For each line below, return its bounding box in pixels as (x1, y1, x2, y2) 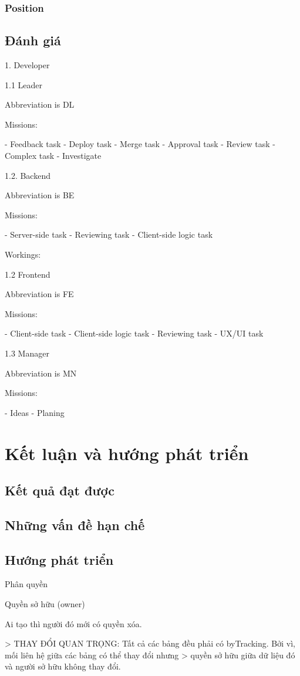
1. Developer (5, 59, 50, 71)
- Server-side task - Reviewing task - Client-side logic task (5, 228, 213, 241)
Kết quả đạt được (5, 481, 114, 499)
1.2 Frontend (5, 268, 50, 280)
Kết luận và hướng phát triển (5, 441, 249, 465)
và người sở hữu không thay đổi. (5, 660, 121, 672)
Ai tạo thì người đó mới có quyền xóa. (5, 617, 142, 630)
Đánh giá (5, 31, 61, 49)
